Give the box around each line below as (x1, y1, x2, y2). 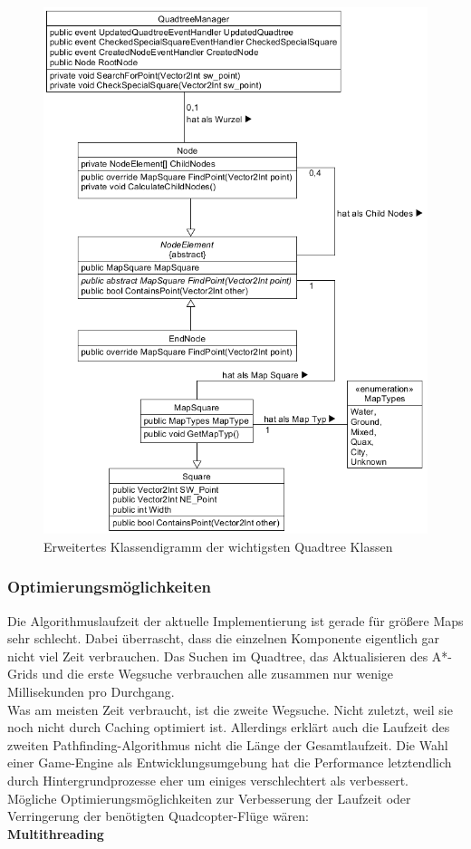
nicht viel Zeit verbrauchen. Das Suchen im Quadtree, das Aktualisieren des (7, 646, 428, 665)
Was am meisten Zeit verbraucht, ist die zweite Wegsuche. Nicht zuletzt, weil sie (7, 699, 453, 719)
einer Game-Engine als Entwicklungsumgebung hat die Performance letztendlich (7, 753, 452, 772)
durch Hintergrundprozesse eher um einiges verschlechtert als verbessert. (7, 771, 409, 790)
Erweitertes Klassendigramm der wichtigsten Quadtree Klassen (43, 536, 393, 555)
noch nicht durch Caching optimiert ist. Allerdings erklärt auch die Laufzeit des (7, 718, 450, 737)
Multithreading (7, 824, 104, 843)
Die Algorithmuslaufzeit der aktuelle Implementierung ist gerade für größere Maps (7, 611, 464, 630)
